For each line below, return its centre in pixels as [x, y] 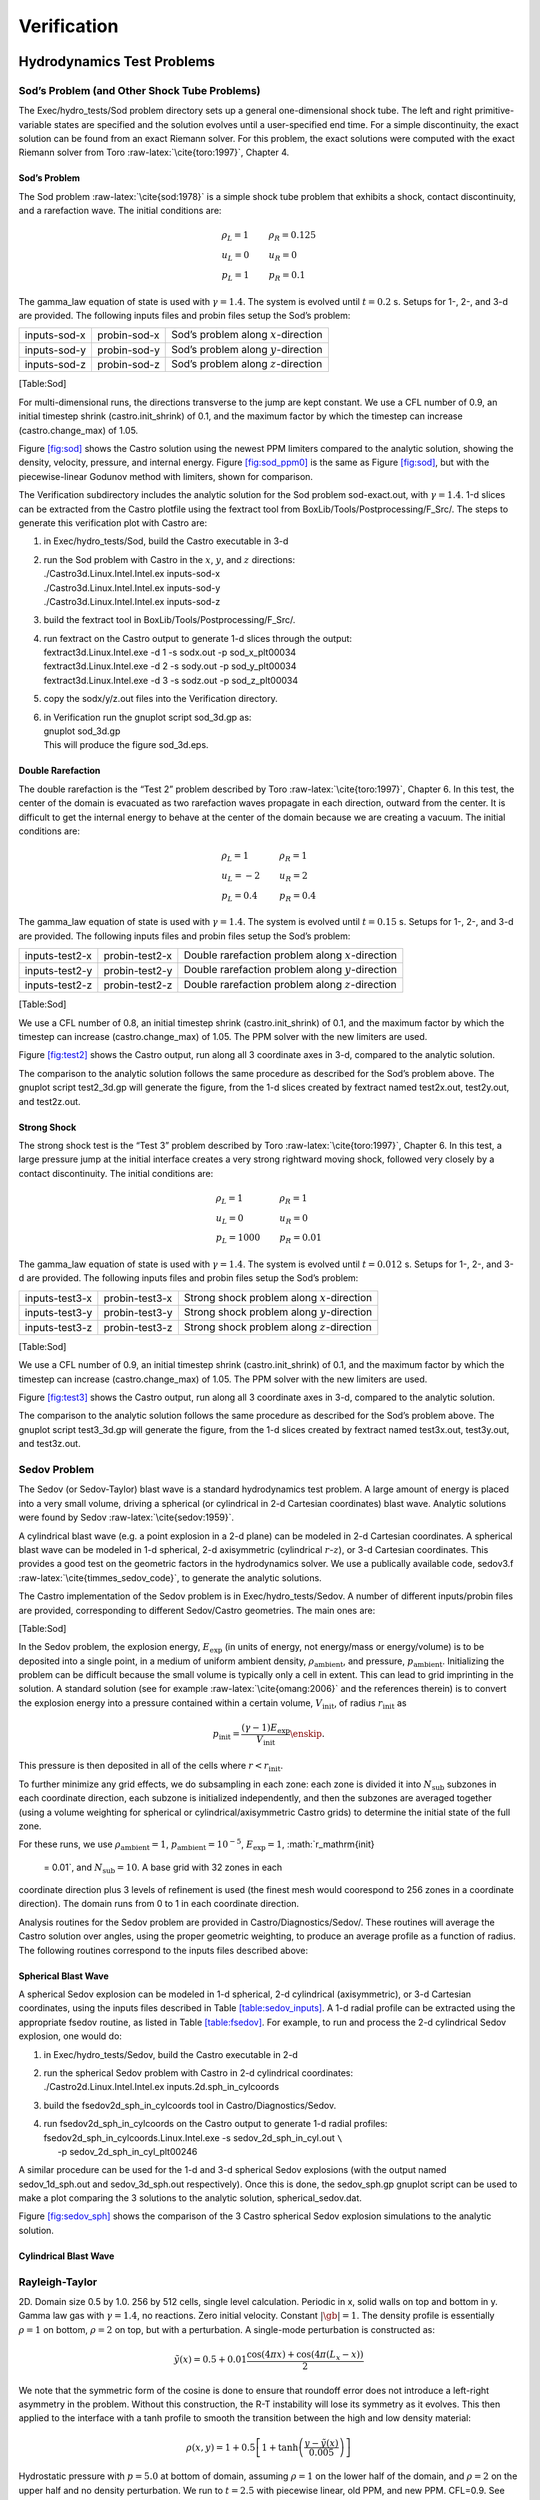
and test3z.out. [49, 1444]
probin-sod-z [128, 365]
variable [35, 124]
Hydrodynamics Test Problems [116, 61]
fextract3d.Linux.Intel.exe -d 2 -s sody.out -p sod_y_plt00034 [170, 666]
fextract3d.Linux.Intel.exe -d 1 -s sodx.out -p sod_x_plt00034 [170, 652]
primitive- [494, 111]
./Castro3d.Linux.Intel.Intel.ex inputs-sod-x [131, 574]
